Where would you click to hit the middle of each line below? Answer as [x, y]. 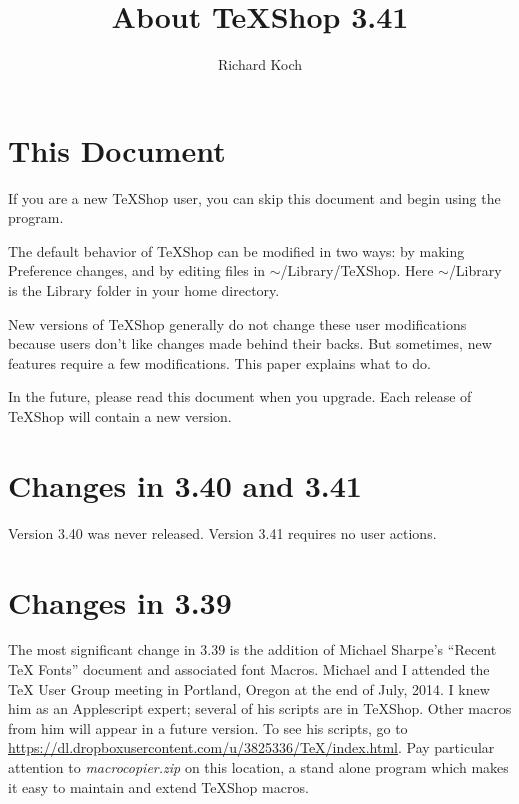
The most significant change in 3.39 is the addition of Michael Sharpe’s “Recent [252, 649]
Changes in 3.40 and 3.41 [185, 484]
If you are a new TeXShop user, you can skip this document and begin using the [254, 197]
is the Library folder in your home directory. [144, 290]
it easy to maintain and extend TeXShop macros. [158, 786]
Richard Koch [260, 64]
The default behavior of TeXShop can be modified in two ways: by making [236, 250]
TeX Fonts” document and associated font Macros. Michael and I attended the [249, 669]
